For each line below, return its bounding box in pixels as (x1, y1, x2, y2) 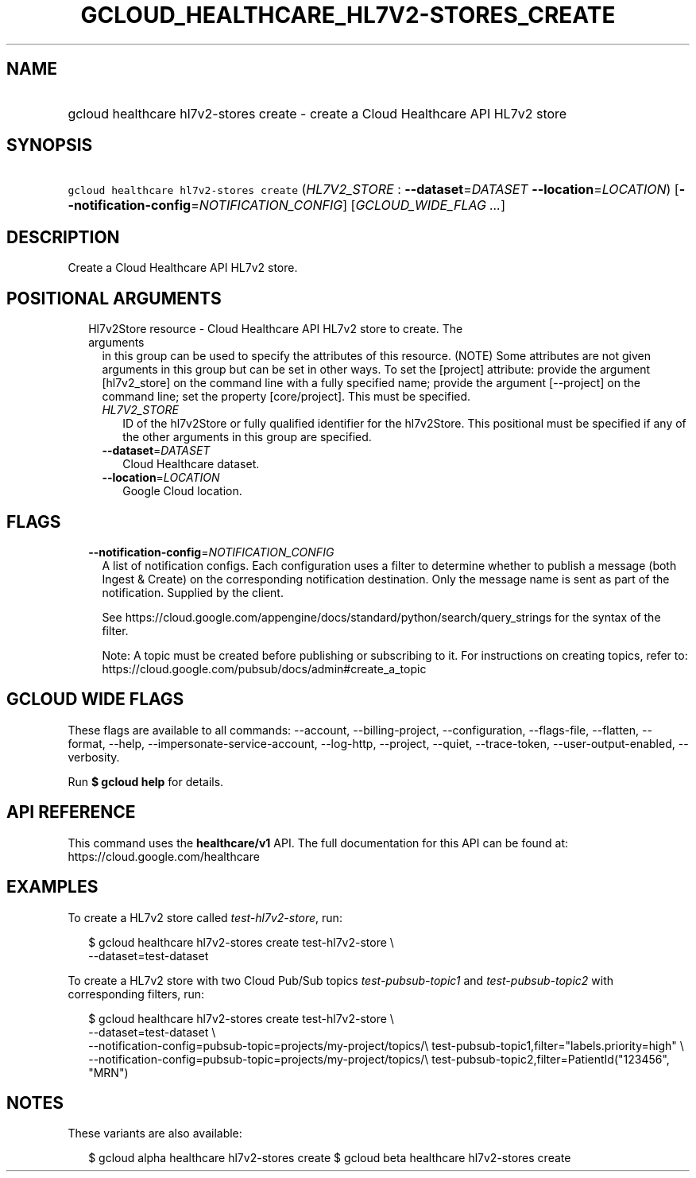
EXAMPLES (6, 877, 99, 897)
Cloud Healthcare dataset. (122, 457, 260, 471)
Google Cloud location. (122, 484, 242, 498)
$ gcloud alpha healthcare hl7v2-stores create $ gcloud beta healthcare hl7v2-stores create (88, 1151, 571, 1165)
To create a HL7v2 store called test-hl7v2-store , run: (68, 910, 342, 924)
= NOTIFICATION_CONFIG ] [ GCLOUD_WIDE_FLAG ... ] (191, 197, 506, 214)
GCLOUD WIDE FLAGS (6, 689, 184, 710)
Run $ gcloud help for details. (68, 774, 224, 789)
